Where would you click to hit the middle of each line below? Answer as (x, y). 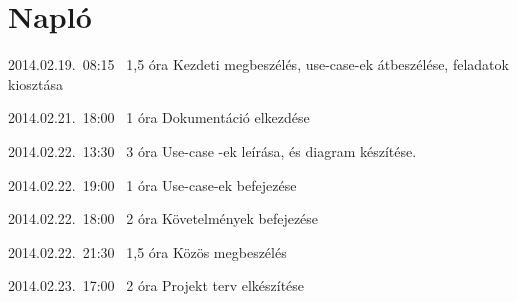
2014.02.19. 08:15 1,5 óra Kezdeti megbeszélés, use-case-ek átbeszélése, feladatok (258, 64)
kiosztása (35, 83)
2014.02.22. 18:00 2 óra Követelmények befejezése (163, 218)
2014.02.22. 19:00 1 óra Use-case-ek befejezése (152, 184)
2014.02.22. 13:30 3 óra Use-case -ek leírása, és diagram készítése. (212, 150)
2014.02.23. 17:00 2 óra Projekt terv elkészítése (156, 285)
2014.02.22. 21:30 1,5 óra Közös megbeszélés (147, 251)
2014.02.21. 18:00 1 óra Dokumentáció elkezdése (159, 117)
